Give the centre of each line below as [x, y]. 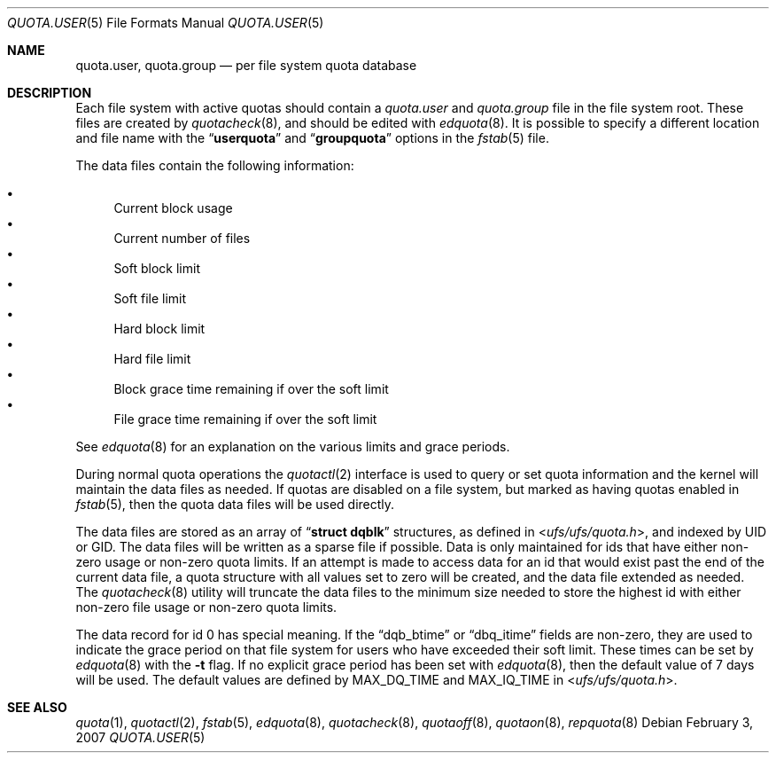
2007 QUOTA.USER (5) [140, 737]
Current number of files [182, 238]
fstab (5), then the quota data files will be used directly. [235, 504]
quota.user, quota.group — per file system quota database [246, 65]
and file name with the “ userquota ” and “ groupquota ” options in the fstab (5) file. [312, 138]
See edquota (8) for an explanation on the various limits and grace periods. [293, 447]
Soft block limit [157, 268]
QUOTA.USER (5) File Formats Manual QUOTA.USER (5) [166, 23]
